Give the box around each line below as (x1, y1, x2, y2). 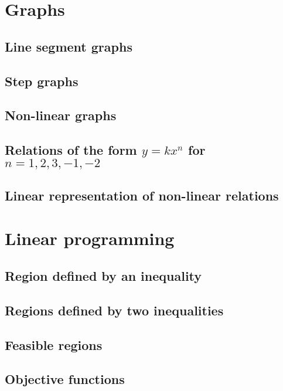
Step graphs (5, 72, 79, 90)
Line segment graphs (5, 37, 132, 55)
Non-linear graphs (5, 106, 117, 124)
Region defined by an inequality (5, 267, 202, 285)
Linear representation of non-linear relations (5, 186, 279, 204)
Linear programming (5, 226, 175, 250)
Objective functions (5, 370, 125, 388)
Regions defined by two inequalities (5, 301, 224, 319)
